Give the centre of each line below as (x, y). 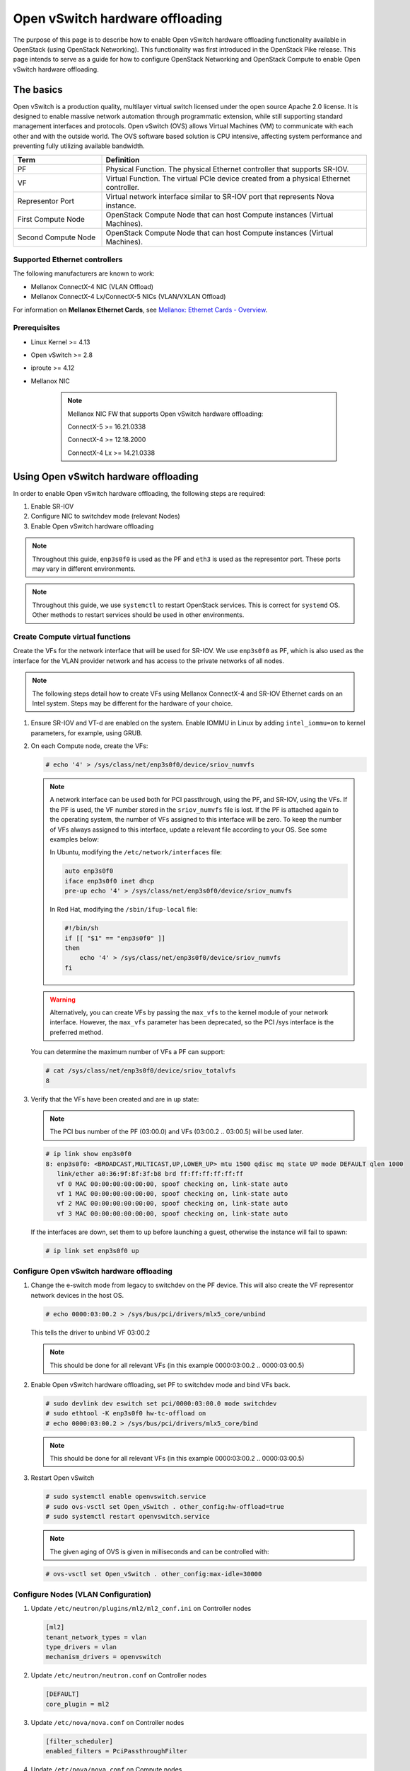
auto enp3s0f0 (89, 871)
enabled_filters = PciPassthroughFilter (116, 1751)
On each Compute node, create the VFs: (89, 746)
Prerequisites (36, 328)
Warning (63, 1000)
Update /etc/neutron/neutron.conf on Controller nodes (119, 1675)
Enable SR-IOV (52, 507)
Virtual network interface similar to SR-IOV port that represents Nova (220, 196)
